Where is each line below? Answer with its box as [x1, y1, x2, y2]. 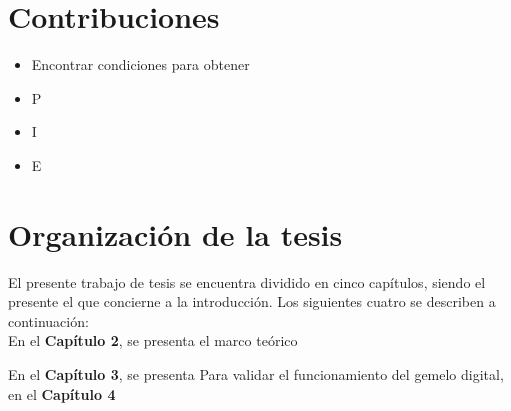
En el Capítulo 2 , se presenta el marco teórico [8, 330, 298, 351]
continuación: [8, 310, 89, 331]
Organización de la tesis [8, 213, 343, 254]
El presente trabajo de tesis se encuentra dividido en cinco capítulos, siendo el [8, 271, 486, 292]
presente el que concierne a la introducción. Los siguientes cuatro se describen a [8, 291, 496, 312]
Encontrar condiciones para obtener [31, 54, 250, 75]
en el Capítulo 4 [8, 383, 116, 404]
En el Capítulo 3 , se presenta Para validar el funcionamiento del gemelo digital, [8, 364, 504, 384]
